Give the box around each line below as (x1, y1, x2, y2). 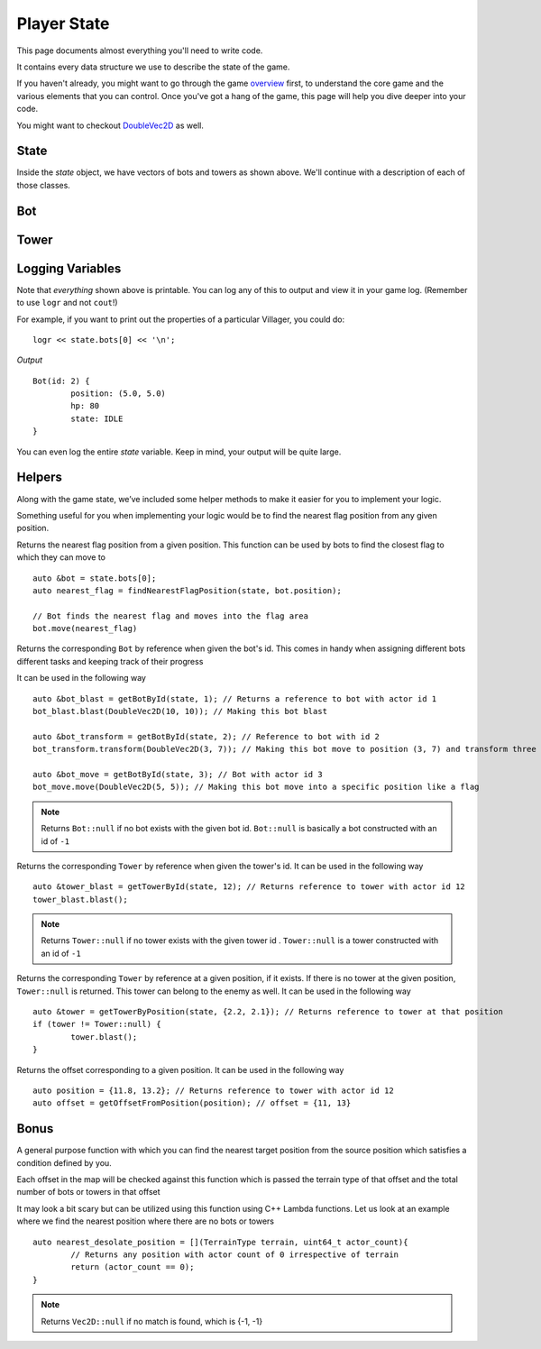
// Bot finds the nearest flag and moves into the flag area (32, 610, 308, 621)
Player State (16, 14, 110, 33)
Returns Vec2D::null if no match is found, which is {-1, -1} (41, 1316, 263, 1326)
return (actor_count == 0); (70, 1262, 195, 1272)
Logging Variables (16, 261, 122, 276)
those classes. (16, 179, 71, 190)
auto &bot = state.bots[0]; (32, 573, 157, 583)
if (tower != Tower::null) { (32, 1019, 161, 1030)
